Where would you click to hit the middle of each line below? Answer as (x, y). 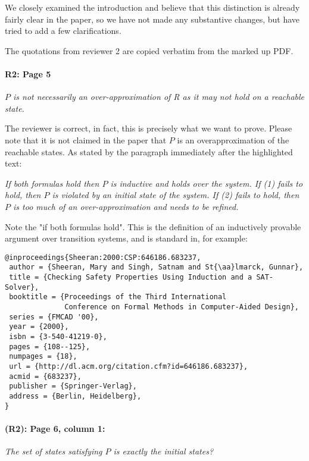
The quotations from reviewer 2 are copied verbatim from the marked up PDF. (149, 50)
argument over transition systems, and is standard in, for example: (126, 238)
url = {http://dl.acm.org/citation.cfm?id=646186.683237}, (129, 366)
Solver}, (22, 287)
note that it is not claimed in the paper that (86, 139)
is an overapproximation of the (233, 139)
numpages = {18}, (43, 357)
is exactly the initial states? (163, 451)
